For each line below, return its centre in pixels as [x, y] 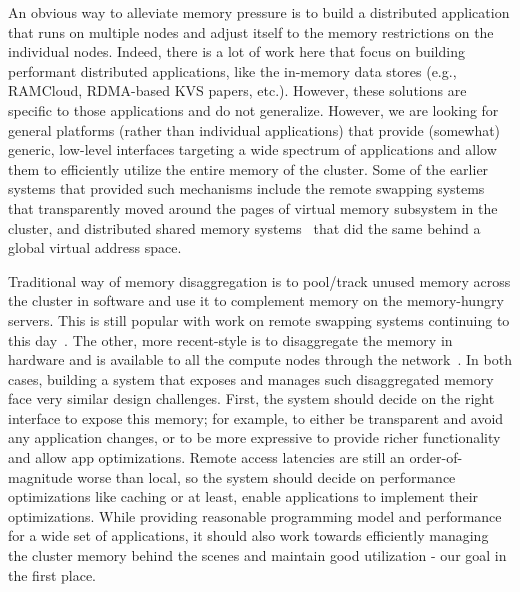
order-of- [436, 457]
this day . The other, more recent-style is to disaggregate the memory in [230, 339]
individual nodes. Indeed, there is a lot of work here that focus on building [236, 51]
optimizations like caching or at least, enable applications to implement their [243, 496]
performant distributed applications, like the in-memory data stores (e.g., [232, 70]
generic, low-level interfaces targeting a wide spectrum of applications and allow [252, 149]
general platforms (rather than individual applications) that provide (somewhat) [254, 129]
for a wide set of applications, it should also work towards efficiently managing [248, 535]
